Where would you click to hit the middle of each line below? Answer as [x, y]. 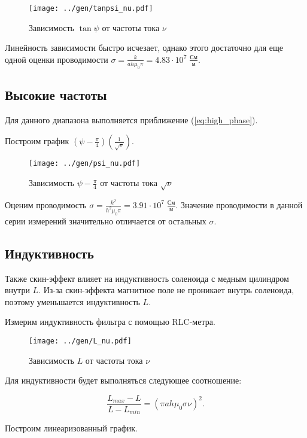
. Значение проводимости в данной [239, 204]
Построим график [37, 141]
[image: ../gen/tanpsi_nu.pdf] [91, 8]
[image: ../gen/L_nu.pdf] [80, 341]
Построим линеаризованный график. [71, 428]
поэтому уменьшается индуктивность [72, 301]
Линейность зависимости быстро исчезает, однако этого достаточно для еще [144, 48]
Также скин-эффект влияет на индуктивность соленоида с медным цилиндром [147, 278]
